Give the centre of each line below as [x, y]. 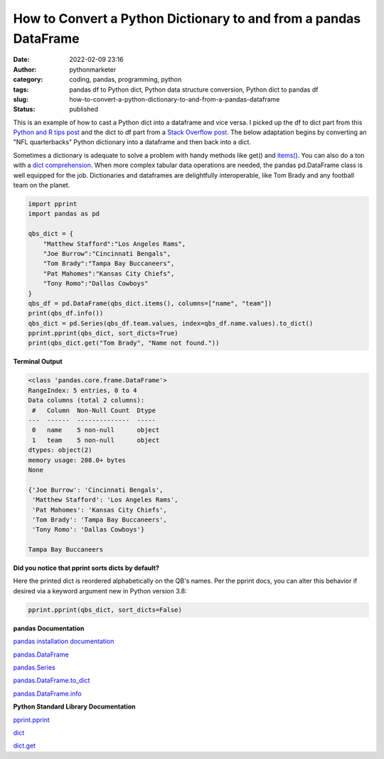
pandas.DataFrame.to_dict [52, 680]
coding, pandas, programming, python [126, 80]
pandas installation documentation [64, 641]
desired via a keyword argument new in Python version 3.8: [100, 591]
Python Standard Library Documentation [74, 706]
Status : [24, 109]
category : [28, 80]
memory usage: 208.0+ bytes [77, 460]
